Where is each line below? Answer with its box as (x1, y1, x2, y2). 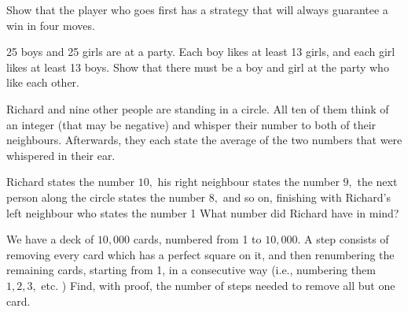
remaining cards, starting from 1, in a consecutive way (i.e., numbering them (6, 262, 376, 278)
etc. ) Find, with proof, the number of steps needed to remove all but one (41, 277, 395, 293)
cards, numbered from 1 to (133, 231, 262, 247)
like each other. (6, 74, 79, 91)
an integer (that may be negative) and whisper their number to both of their (6, 116, 377, 132)
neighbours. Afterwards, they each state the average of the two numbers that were (6, 132, 402, 148)
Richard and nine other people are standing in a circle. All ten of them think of (6, 100, 389, 117)
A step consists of (303, 231, 389, 247)
